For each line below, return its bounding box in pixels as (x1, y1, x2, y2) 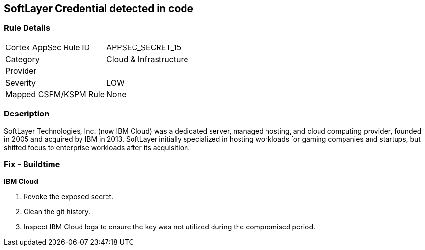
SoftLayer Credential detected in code (4, 2, 194, 15)
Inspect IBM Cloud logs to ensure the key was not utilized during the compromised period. (24, 223, 316, 231)
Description (4, 109, 50, 119)
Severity (5, 77, 36, 88)
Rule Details (4, 23, 51, 33)
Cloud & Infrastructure (106, 54, 188, 64)
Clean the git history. (24, 207, 91, 216)
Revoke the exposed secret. (24, 192, 113, 201)
